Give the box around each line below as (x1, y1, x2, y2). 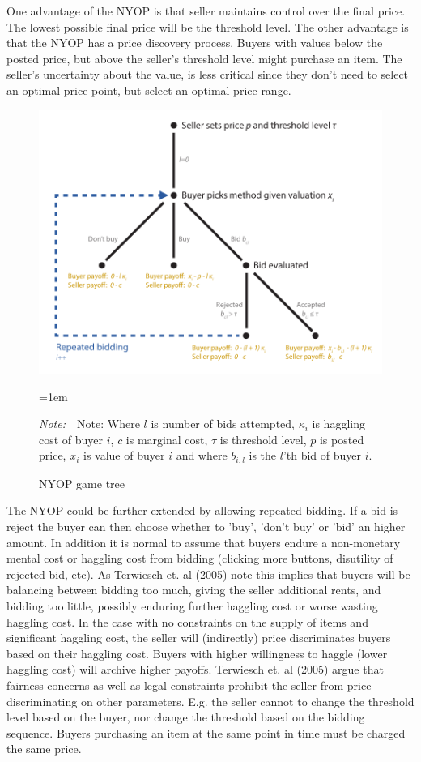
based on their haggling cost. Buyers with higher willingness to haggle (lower (6, 644, 388, 661)
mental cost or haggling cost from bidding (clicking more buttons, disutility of (6, 550, 393, 567)
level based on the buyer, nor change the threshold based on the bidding (6, 708, 365, 726)
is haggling (312, 415, 365, 432)
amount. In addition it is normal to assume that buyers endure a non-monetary (6, 533, 401, 550)
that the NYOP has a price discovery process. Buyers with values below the (6, 34, 383, 51)
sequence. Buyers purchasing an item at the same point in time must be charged (6, 724, 406, 741)
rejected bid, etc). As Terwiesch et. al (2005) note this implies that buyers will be (6, 565, 410, 582)
